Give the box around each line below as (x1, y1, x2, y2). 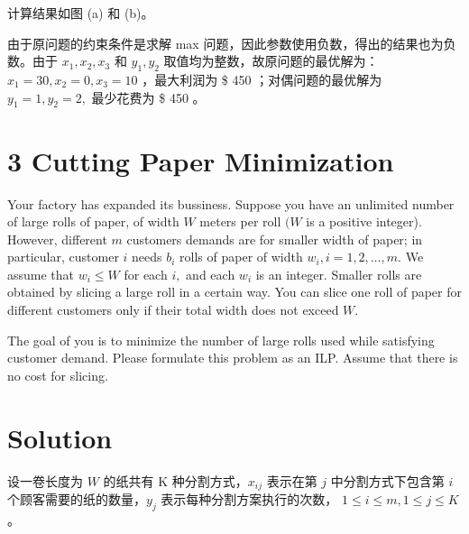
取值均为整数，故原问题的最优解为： (163, 51, 379, 70)
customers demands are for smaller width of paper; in (126, 229, 423, 248)
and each (186, 264, 235, 283)
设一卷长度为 (7, 471, 83, 490)
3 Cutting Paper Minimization (7, 142, 394, 179)
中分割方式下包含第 (330, 471, 445, 490)
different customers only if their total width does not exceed (7, 300, 339, 319)
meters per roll (199, 212, 281, 231)
